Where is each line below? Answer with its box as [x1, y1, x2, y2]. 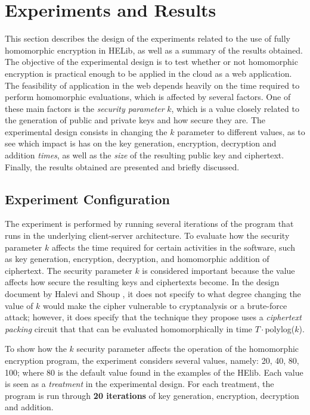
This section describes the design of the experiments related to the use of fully [5, 32, 290, 45]
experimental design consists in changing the [5, 125, 168, 138]
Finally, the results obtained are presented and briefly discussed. [5, 160, 240, 173]
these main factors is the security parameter [5, 102, 165, 114]
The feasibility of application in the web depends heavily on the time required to [5, 79, 300, 91]
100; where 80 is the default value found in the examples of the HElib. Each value [5, 366, 303, 378]
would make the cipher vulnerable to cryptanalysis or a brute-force [43, 299, 287, 311]
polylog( [265, 322, 295, 335]
